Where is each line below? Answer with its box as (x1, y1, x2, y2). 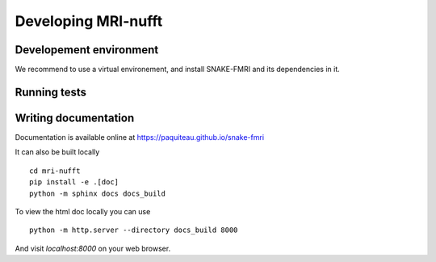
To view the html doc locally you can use (15, 206, 151, 216)
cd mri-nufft (29, 166, 81, 175)
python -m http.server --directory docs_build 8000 (29, 226, 238, 235)
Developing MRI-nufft (15, 12, 163, 30)
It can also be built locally (15, 147, 100, 157)
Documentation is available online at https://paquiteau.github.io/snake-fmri (15, 132, 265, 142)
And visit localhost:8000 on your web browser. (15, 243, 171, 253)
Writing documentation (15, 111, 135, 125)
